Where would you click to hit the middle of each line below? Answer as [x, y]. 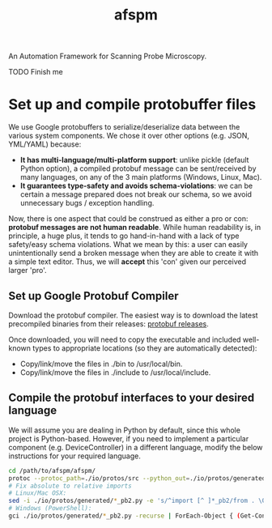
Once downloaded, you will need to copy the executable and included [125, 339]
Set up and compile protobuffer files [132, 105]
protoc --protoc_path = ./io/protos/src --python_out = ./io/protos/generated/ [139, 478]
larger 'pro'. [28, 270]
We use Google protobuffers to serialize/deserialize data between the [124, 127]
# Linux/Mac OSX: [38, 493]
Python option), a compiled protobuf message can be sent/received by [138, 168]
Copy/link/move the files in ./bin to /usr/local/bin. [101, 364]
